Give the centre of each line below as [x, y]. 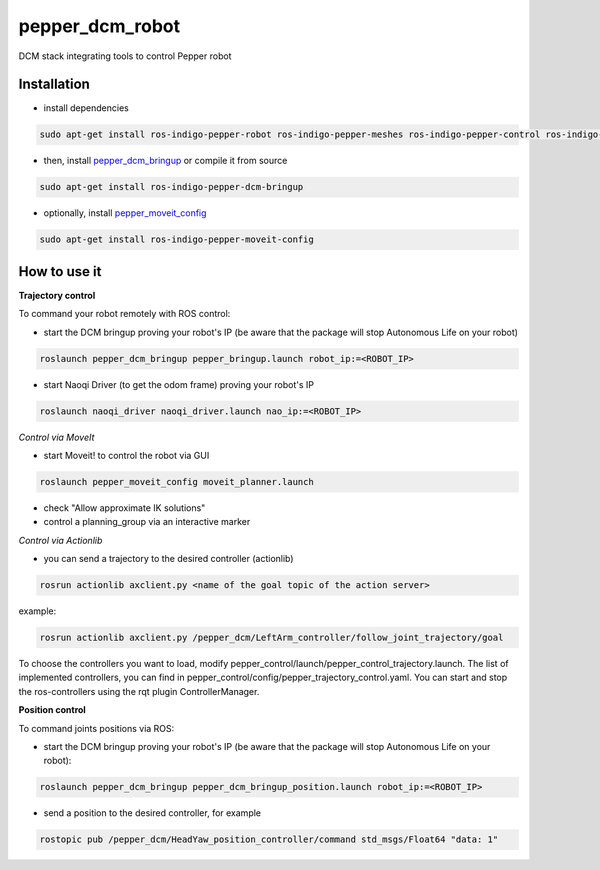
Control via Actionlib [60, 540]
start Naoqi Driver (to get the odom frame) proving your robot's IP [179, 384]
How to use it [60, 271]
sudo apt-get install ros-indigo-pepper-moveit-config [176, 239]
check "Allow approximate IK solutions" [124, 507]
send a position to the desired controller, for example [152, 813]
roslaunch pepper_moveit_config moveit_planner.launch [176, 481]
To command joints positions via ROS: [96, 728]
